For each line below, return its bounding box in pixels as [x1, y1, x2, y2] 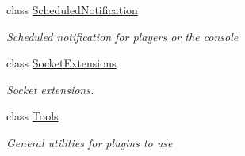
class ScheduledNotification [6, 2, 138, 17]
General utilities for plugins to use [6, 134, 173, 150]
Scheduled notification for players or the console [6, 28, 239, 44]
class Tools [6, 108, 59, 124]
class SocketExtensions [6, 55, 117, 71]
